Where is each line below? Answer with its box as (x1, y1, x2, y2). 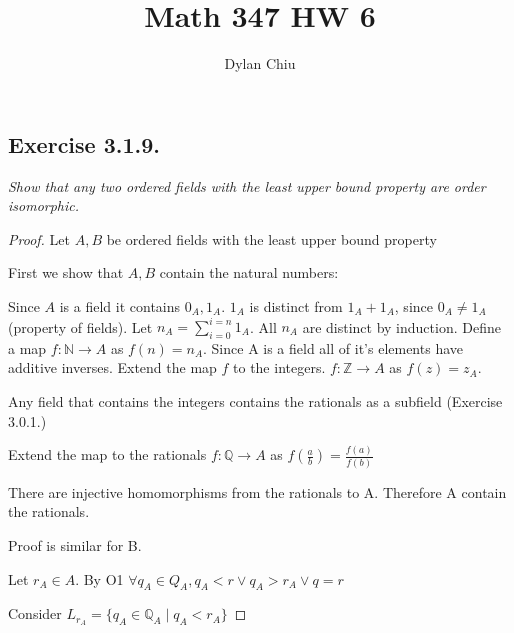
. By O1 (75, 568, 124, 589)
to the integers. (233, 357, 326, 378)
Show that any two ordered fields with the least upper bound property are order (8, 175, 486, 196)
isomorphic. (8, 195, 80, 216)
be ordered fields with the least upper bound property (106, 228, 437, 249)
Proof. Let (8, 228, 70, 249)
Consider (8, 603, 62, 624)
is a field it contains (59, 295, 181, 316)
